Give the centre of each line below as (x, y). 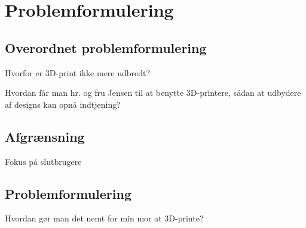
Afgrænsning (45, 136)
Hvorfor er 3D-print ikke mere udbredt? (78, 72)
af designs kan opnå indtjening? (63, 104)
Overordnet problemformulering (106, 47)
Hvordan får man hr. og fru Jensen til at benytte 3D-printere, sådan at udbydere (153, 93)
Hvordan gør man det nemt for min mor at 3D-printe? (104, 218)
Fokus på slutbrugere (43, 161)
